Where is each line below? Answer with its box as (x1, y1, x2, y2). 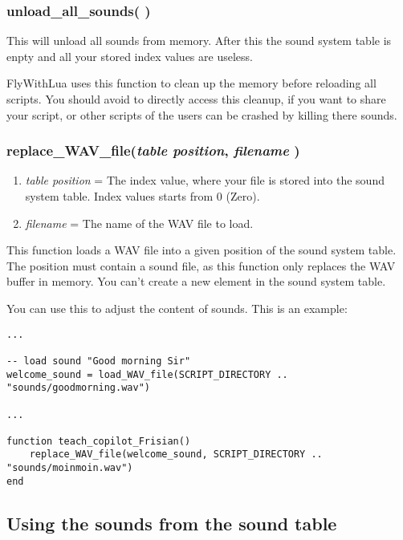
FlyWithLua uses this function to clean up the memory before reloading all (6, 75, 377, 91)
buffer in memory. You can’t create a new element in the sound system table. (6, 273, 386, 290)
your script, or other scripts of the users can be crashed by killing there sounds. (6, 106, 397, 123)
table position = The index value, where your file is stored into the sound (25, 172, 385, 189)
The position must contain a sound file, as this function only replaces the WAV (6, 257, 396, 274)
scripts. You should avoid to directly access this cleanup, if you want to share (6, 91, 386, 107)
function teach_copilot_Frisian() (6, 435, 191, 447)
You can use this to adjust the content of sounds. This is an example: (6, 299, 348, 316)
